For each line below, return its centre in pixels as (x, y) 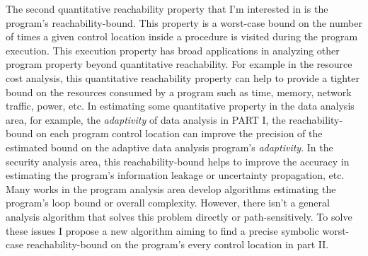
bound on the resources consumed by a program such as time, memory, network (179, 92)
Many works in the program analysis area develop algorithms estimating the (171, 188)
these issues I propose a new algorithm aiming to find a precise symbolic (162, 230)
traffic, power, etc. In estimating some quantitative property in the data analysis (180, 106)
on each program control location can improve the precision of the (179, 133)
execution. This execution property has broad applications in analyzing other (173, 50)
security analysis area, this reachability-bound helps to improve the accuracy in (178, 161)
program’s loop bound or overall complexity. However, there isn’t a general (168, 203)
